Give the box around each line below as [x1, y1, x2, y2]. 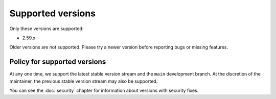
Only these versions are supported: [9, 26, 84, 32]
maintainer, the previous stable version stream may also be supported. [9, 78, 158, 84]
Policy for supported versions [9, 58, 106, 66]
